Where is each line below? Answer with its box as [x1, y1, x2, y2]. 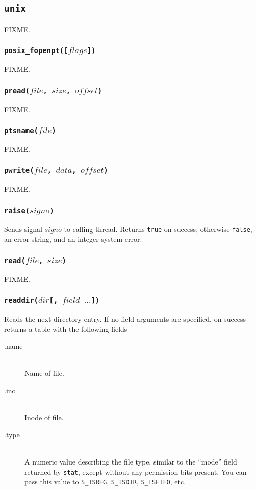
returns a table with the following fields [4, 323, 127, 334]
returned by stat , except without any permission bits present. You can [24, 466, 247, 477]
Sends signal [4, 223, 42, 234]
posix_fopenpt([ [4, 46, 68, 55]
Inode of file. [24, 412, 64, 423]
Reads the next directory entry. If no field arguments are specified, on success [4, 314, 246, 324]
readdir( [4, 296, 38, 305]
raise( [4, 206, 30, 215]
